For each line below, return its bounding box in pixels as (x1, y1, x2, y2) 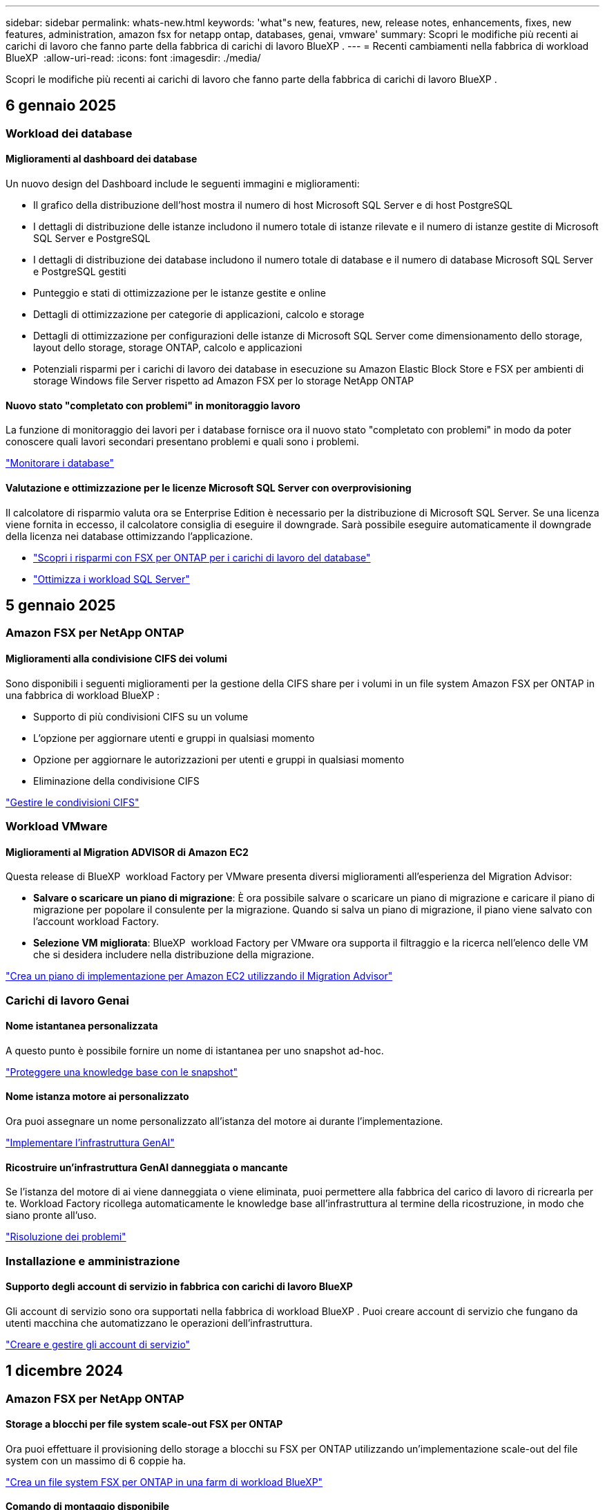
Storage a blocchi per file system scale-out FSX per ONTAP (6, 1418, 283, 1430)
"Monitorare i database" (6, 457, 115, 469)
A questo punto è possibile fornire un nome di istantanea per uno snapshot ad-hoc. (6, 1044, 384, 1056)
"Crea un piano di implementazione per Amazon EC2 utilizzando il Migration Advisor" (6, 970, 393, 982)
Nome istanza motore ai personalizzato (6, 1090, 189, 1103)
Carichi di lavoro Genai (6, 993, 130, 1007)
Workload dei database (6, 126, 133, 140)
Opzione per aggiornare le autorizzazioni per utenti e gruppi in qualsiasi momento (33, 753, 405, 765)
